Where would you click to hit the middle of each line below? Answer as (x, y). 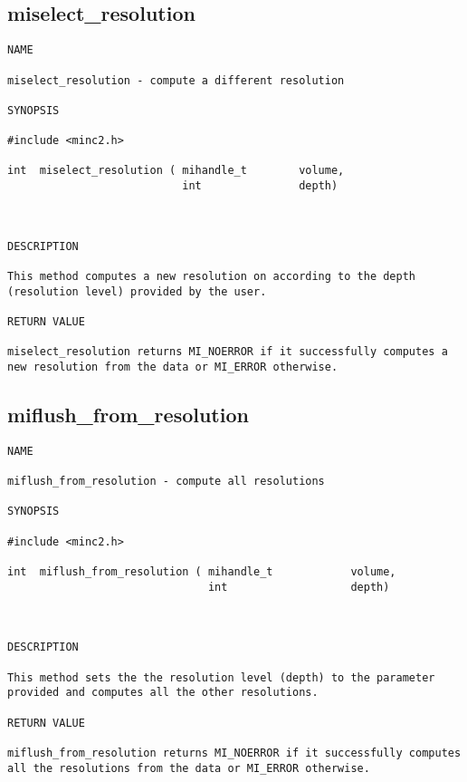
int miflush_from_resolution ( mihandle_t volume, (202, 572)
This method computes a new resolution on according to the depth (212, 277)
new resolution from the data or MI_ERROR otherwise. (173, 367)
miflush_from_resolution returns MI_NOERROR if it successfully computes (234, 753)
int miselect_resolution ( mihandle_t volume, (176, 171)
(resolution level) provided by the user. (137, 291)
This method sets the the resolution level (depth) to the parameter (221, 677)
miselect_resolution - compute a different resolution (176, 80)
